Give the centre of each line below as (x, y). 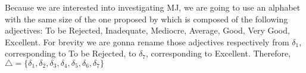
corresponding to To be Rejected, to (71, 53)
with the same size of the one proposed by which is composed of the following (146, 19)
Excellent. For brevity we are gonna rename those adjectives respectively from (147, 42)
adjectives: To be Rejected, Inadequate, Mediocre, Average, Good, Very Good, (147, 30)
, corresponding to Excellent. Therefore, (218, 53)
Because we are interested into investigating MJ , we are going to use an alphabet (153, 7)
